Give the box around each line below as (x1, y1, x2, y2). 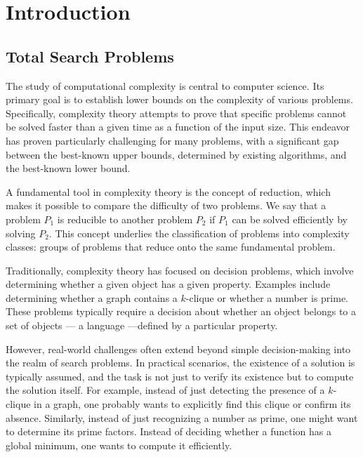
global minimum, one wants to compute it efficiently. (6, 437, 232, 452)
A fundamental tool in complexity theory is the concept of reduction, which (6, 184, 331, 199)
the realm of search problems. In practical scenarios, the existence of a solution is (6, 355, 355, 370)
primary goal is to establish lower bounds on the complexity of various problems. (6, 92, 353, 107)
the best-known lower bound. (6, 161, 131, 175)
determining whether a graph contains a (6, 290, 178, 305)
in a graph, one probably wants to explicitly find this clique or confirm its (34, 397, 351, 411)
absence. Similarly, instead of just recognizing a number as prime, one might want (6, 410, 358, 425)
